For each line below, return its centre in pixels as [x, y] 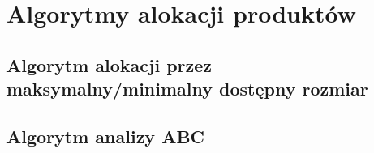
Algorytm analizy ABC [106, 136]
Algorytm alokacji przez [110, 64]
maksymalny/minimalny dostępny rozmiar [187, 89]
